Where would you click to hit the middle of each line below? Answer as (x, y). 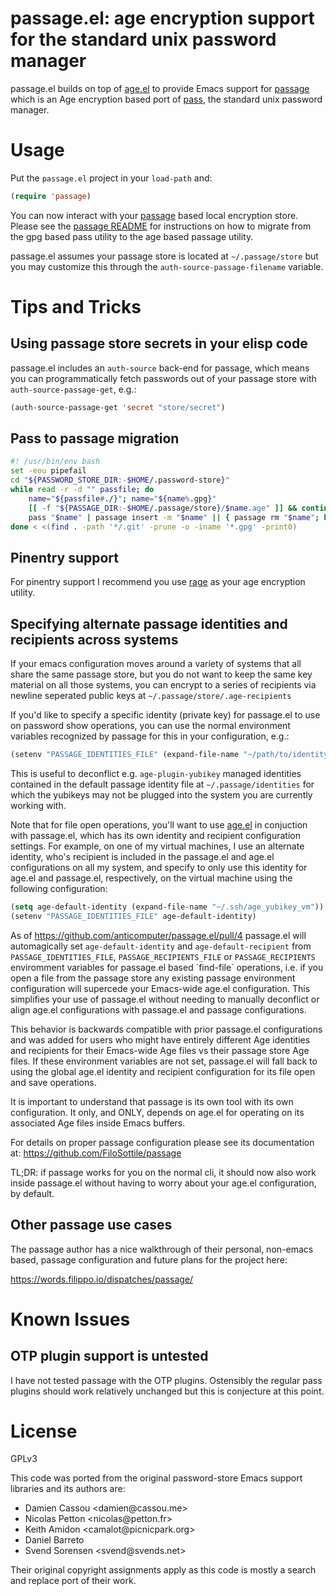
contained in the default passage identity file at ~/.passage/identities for (162, 784)
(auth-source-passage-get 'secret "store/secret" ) (118, 407)
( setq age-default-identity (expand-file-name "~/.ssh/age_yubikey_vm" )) (167, 907)
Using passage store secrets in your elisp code (159, 343)
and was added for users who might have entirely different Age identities (160, 1039)
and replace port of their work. (73, 1581)
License (44, 1431)
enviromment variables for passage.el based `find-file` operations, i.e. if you (167, 967)
